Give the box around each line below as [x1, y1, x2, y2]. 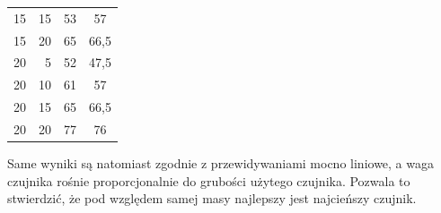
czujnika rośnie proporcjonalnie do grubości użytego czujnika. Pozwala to [7, 171, 410, 190]
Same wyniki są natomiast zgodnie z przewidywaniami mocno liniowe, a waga [7, 154, 434, 173]
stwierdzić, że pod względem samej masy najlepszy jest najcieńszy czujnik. [7, 189, 417, 208]
